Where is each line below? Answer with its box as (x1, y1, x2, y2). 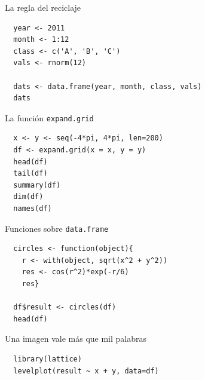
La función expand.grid (5, 111, 94, 124)
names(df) (13, 204, 52, 213)
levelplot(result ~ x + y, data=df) (13, 366, 159, 375)
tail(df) (13, 169, 48, 178)
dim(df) (13, 192, 44, 201)
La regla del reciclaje (5, 1, 81, 13)
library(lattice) (13, 354, 82, 363)
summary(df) (13, 180, 61, 189)
